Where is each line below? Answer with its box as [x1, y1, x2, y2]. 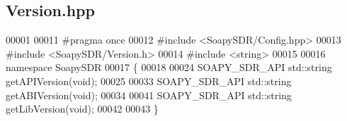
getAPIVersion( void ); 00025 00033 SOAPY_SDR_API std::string [6, 73, 292, 88]
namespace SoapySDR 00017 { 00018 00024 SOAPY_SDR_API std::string [6, 60, 332, 75]
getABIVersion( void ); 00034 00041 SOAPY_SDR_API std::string [6, 87, 292, 102]
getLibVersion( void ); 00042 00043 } [6, 101, 159, 116]
